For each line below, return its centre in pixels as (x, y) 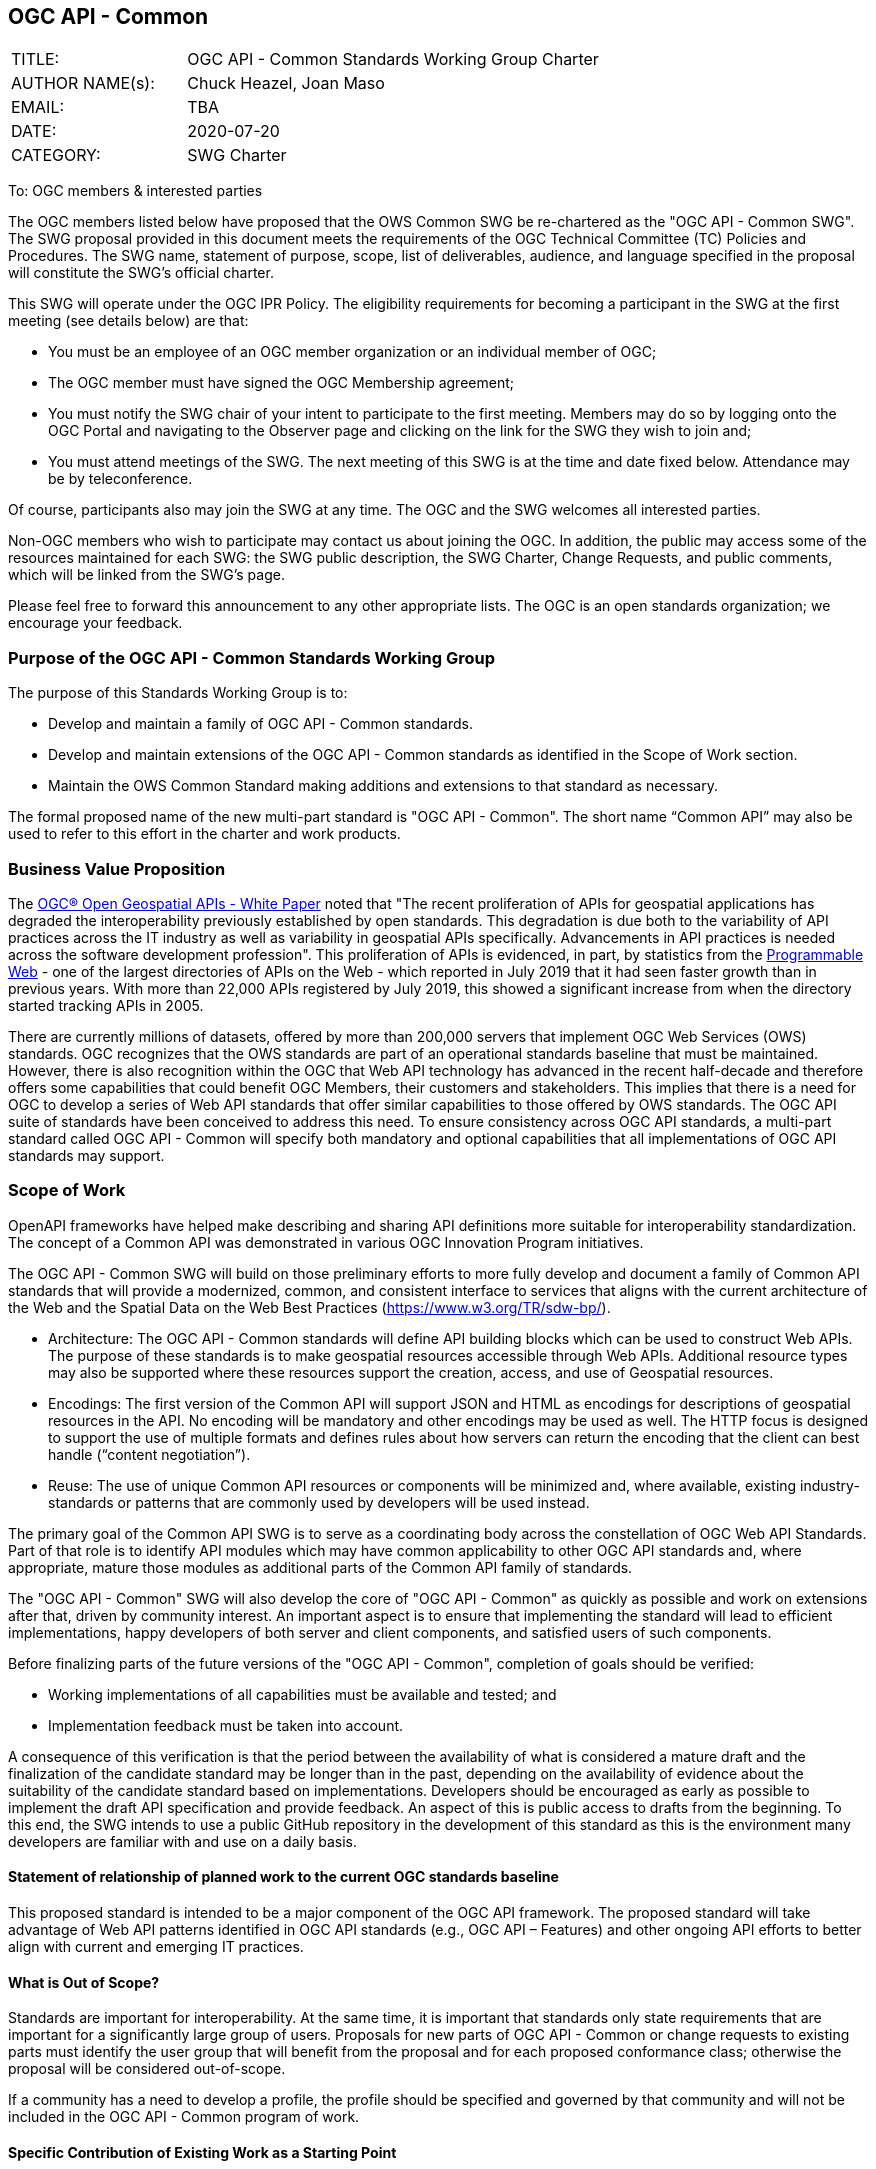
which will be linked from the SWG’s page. (146, 575)
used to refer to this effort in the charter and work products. (204, 834)
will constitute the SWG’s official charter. (141, 273)
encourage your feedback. (95, 623)
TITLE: (35, 59)
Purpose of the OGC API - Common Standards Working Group (252, 657)
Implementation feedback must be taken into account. (226, 1725)
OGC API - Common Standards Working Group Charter (393, 59)
